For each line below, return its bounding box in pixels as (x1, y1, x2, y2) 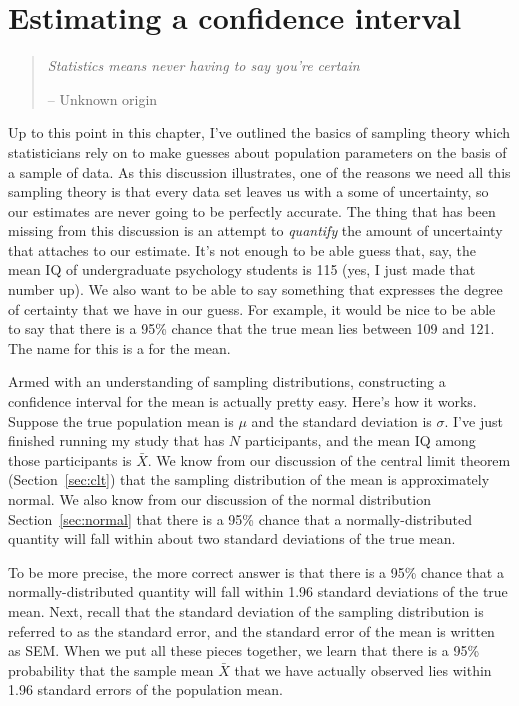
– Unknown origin (47, 88, 158, 109)
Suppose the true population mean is (8, 410, 234, 431)
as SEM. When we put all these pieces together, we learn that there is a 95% (8, 640, 480, 661)
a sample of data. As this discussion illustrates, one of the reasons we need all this (8, 161, 511, 182)
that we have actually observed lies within (234, 659, 492, 680)
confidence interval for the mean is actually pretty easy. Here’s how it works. (8, 391, 477, 412)
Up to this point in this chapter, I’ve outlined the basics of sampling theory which (8, 122, 511, 143)
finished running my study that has (8, 430, 225, 451)
